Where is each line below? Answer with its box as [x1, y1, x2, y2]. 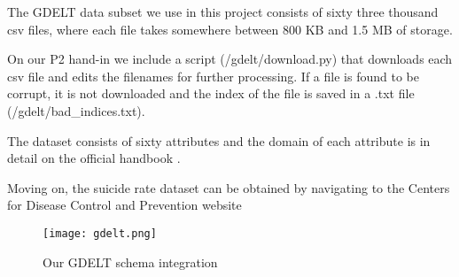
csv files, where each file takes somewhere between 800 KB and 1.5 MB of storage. [7, 19, 453, 38]
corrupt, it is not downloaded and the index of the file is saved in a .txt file [7, 84, 415, 103]
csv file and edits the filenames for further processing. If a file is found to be [7, 66, 419, 85]
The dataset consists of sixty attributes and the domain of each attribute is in [7, 131, 431, 150]
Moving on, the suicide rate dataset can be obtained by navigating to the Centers [7, 178, 450, 196]
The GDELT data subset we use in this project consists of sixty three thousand [7, 3, 439, 20]
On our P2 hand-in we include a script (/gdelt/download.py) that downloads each [7, 50, 453, 68]
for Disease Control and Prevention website [7, 196, 242, 214]
